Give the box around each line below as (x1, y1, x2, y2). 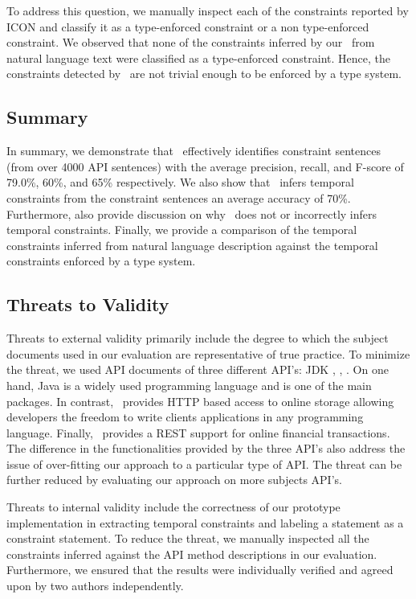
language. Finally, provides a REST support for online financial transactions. (6, 424, 390, 441)
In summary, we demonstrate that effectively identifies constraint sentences (6, 142, 381, 159)
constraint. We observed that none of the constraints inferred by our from (6, 34, 375, 51)
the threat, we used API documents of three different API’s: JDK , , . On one (6, 361, 389, 378)
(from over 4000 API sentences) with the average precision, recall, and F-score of (6, 158, 404, 174)
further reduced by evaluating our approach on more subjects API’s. (6, 471, 342, 488)
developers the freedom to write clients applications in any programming (6, 408, 364, 425)
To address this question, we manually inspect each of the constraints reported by (6, 2, 409, 18)
